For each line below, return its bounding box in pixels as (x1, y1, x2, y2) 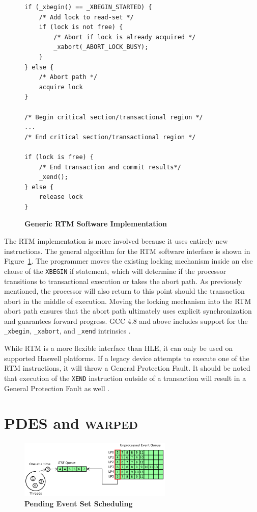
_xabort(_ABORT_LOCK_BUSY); (53, 43, 149, 51)
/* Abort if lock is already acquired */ (53, 33, 196, 41)
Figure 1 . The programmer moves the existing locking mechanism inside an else (4, 255, 253, 266)
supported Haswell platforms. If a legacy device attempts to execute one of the (4, 352, 249, 363)
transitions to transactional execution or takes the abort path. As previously (4, 275, 242, 286)
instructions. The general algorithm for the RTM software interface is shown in (4, 245, 250, 256)
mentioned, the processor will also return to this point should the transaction (4, 286, 245, 296)
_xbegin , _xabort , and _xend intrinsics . (4, 325, 131, 336)
